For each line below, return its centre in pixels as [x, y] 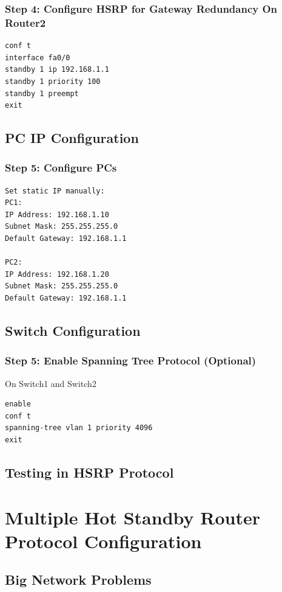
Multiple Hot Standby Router [133, 517]
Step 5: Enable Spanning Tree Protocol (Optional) [131, 360]
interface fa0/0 [38, 57]
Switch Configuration [73, 331]
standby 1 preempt [42, 93]
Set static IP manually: [55, 191]
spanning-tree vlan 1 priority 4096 [79, 428]
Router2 [25, 22]
